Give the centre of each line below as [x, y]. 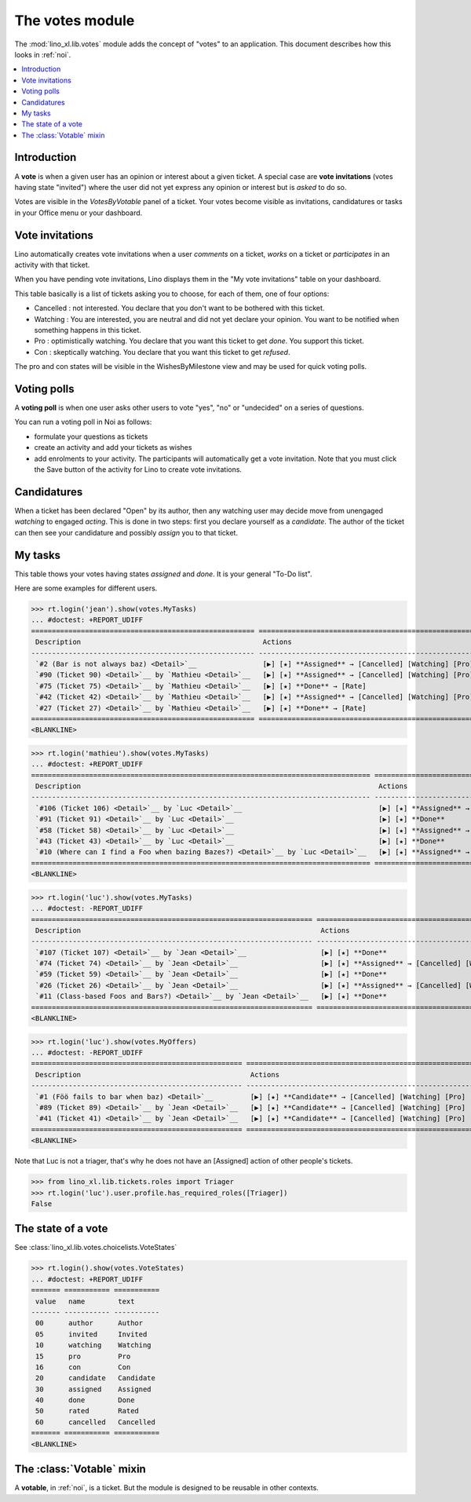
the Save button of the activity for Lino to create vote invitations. [138, 470]
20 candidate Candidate [96, 1378]
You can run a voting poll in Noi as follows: [83, 422]
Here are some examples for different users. [86, 588]
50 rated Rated [87, 1411]
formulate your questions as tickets [91, 437]
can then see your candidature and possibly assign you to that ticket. [126, 532]
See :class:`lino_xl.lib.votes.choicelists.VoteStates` [96, 1248]
